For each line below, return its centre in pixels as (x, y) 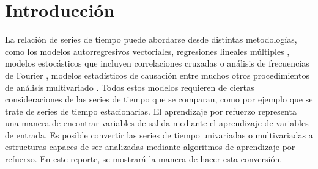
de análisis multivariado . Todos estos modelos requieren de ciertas (130, 87)
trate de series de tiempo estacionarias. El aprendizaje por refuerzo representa (151, 111)
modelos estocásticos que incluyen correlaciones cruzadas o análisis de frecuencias (157, 63)
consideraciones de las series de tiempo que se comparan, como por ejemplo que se (159, 99)
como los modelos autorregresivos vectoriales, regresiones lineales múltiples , (147, 51)
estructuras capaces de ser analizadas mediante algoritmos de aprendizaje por (150, 147)
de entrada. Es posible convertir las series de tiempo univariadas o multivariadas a (159, 135)
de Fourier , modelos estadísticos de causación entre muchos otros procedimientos (157, 75)
